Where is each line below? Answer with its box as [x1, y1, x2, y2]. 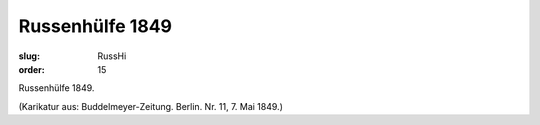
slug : [18, 50, 40, 62]
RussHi [97, 50, 127, 62]
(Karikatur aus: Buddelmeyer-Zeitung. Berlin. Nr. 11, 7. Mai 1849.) [18, 100, 284, 112]
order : [18, 63, 45, 75]
